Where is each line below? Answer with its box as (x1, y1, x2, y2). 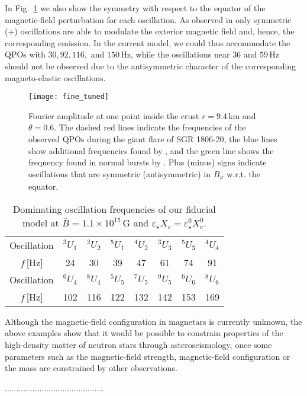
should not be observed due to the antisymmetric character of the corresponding (5, 59, 296, 72)
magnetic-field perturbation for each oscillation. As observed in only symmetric (5, 13, 292, 25)
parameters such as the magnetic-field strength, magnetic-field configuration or (5, 350, 290, 362)
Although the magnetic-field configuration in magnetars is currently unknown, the (5, 315, 302, 327)
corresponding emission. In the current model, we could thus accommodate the (5, 36, 290, 49)
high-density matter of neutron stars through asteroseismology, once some (5, 338, 272, 351)
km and (228, 109, 256, 122)
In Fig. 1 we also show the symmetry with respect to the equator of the (5, 2, 266, 14)
